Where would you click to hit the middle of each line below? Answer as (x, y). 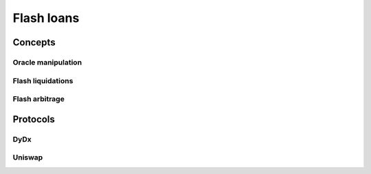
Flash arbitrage (38, 99)
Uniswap (28, 157)
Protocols (34, 119)
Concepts (34, 42)
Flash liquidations (43, 80)
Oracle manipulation (47, 62)
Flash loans (46, 18)
